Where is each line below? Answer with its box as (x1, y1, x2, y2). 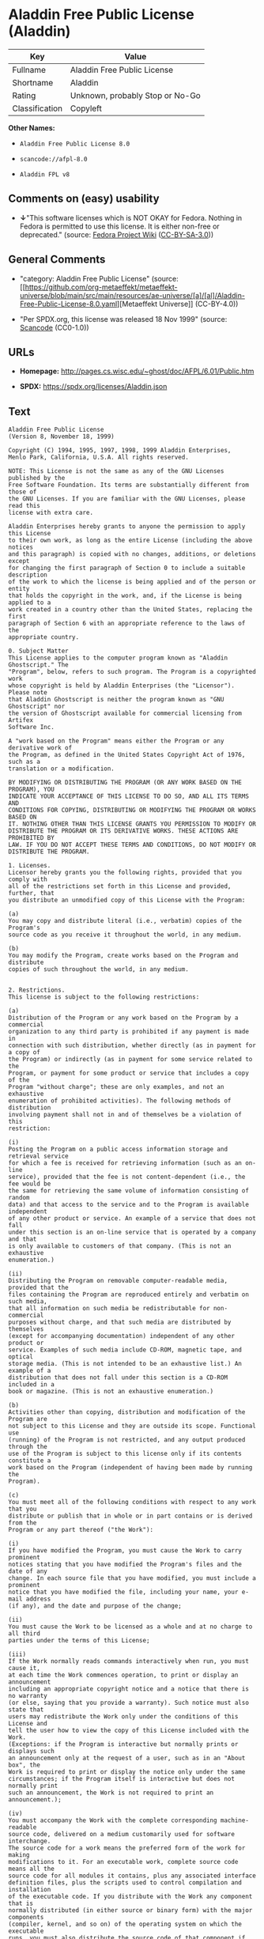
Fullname (12, 64, 46, 75)
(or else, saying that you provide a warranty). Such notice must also (8, 1699, 249, 1707)
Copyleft (70, 103, 103, 114)
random (8, 1194, 30, 1202)
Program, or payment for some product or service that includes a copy (8, 1069, 249, 1077)
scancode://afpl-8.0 (19, 155, 88, 163)
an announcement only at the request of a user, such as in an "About (8, 1754, 246, 1763)
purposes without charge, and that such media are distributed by (8, 1318, 232, 1326)
